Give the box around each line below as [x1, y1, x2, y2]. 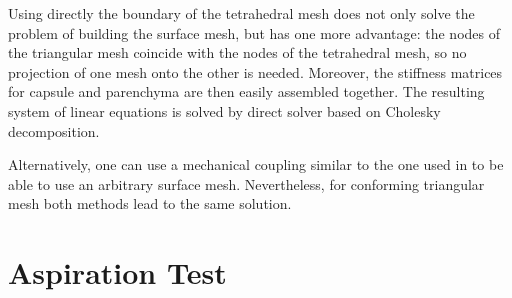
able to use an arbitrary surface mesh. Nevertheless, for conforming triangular [8, 173, 485, 194]
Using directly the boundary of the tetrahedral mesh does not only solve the [8, 3, 475, 23]
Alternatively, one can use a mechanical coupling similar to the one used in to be [8, 154, 504, 175]
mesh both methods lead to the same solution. [8, 193, 292, 214]
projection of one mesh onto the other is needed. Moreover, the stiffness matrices [8, 61, 503, 82]
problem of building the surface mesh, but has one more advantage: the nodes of [8, 22, 500, 43]
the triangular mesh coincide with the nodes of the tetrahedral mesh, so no [8, 42, 467, 63]
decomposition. [8, 120, 100, 141]
